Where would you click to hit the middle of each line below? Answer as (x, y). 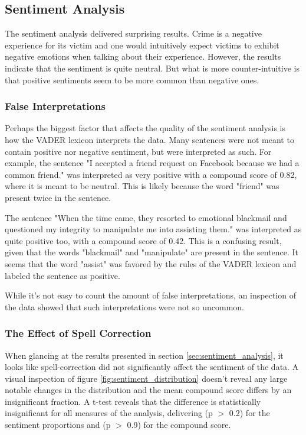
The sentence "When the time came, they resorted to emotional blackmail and (146, 217)
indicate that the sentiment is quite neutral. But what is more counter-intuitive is (152, 68)
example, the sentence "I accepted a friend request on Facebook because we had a (152, 163)
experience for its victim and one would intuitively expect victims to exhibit (142, 45)
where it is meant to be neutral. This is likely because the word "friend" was (142, 186)
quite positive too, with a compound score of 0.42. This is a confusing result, (143, 240)
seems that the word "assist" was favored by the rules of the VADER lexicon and (151, 263)
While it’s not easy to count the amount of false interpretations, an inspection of (150, 295)
